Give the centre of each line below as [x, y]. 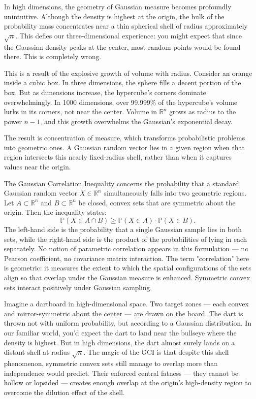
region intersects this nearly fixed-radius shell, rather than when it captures [118, 157]
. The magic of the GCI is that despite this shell [156, 352]
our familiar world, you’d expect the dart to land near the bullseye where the [120, 332]
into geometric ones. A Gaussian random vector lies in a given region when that [124, 147]
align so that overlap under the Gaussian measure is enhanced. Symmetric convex [127, 278]
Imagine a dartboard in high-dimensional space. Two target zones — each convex [126, 304]
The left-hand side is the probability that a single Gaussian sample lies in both [123, 229]
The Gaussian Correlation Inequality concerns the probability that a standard [122, 183]
